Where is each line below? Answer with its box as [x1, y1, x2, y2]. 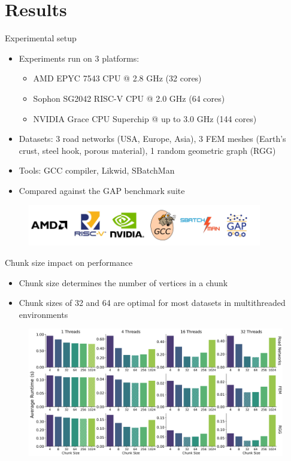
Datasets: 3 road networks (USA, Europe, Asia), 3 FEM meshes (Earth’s [19, 132, 286, 145]
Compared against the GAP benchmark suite [19, 184, 185, 196]
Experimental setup [5, 32, 77, 44]
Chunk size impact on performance [5, 256, 133, 269]
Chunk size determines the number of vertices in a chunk [19, 276, 228, 289]
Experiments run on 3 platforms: [19, 51, 140, 64]
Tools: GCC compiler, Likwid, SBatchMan [19, 164, 175, 177]
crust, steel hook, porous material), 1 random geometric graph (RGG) [19, 144, 276, 156]
